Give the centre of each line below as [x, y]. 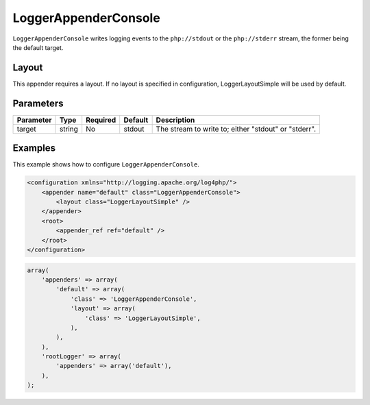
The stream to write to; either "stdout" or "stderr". [236, 129]
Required [101, 120]
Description [175, 120]
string [69, 129]
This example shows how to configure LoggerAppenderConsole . [106, 164]
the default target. [38, 47]
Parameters [38, 103]
